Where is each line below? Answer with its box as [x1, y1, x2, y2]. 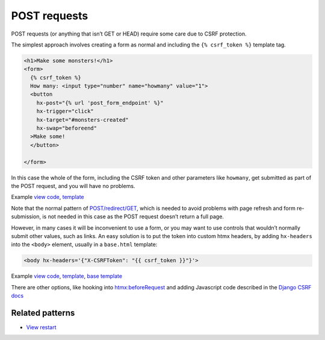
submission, [11, 213, 42, 220]
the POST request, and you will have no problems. [11, 182, 135, 189]
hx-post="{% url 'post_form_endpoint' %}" [36, 99, 164, 106]
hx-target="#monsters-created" [36, 116, 129, 123]
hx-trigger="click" [36, 108, 94, 115]
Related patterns [11, 307, 75, 318]
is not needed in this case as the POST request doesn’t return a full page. [42, 213, 224, 220]
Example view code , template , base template [11, 272, 123, 280]
